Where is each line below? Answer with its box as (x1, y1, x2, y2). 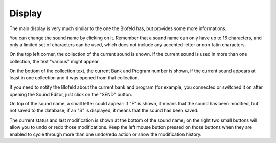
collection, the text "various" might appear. (9, 59, 100, 65)
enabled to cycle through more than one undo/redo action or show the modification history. (9, 131, 202, 137)
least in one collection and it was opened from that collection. (9, 74, 140, 81)
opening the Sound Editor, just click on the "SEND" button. (9, 91, 132, 97)
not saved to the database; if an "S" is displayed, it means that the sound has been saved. (9, 107, 199, 114)
